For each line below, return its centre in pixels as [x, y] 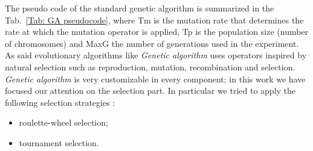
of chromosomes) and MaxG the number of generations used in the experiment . [152, 43]
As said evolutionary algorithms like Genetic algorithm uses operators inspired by [156, 55]
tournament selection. [59, 142]
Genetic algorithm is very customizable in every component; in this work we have [155, 79]
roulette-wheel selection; [63, 122]
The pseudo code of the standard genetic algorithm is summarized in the [140, 8]
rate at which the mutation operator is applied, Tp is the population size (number [157, 32]
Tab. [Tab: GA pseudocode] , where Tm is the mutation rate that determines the [154, 20]
